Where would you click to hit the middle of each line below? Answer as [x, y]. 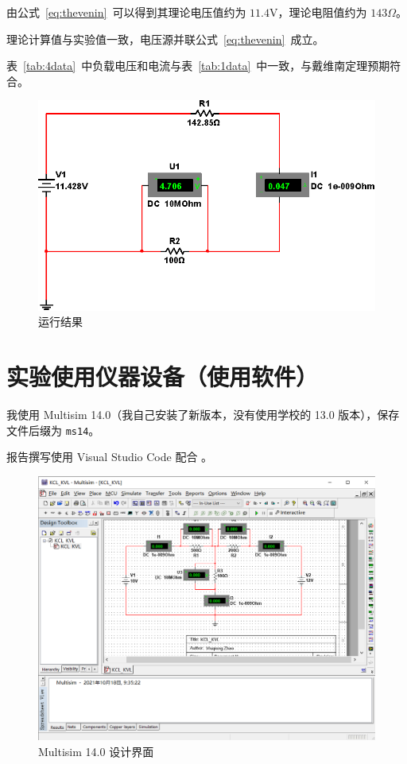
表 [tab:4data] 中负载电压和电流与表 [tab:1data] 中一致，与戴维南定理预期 [198, 66]
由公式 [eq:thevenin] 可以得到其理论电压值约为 [126, 12]
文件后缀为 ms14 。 [53, 430]
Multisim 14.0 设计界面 [96, 751]
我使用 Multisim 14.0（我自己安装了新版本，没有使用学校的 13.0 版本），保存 [203, 415]
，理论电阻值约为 [322, 12]
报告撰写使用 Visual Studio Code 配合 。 [110, 457]
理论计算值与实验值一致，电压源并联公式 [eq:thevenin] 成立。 [165, 39]
